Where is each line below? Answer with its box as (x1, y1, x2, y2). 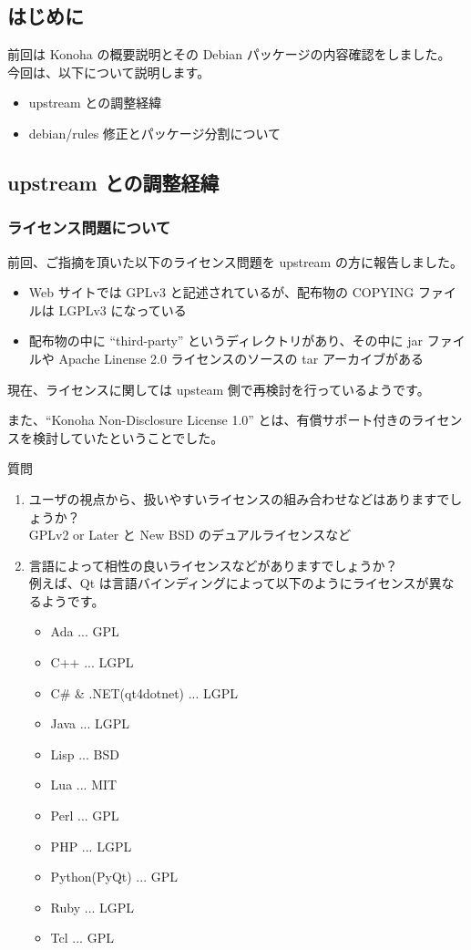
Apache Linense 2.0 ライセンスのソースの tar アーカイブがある (58, 348, 425, 367)
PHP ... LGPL (50, 836, 132, 855)
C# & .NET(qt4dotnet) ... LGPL (50, 683, 239, 702)
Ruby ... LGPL (50, 897, 135, 916)
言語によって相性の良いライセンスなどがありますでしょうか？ (28, 555, 398, 574)
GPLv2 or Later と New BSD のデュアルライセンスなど (28, 525, 352, 544)
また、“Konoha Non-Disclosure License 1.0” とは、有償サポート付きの (7, 410, 412, 429)
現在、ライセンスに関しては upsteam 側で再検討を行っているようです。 (7, 379, 430, 398)
